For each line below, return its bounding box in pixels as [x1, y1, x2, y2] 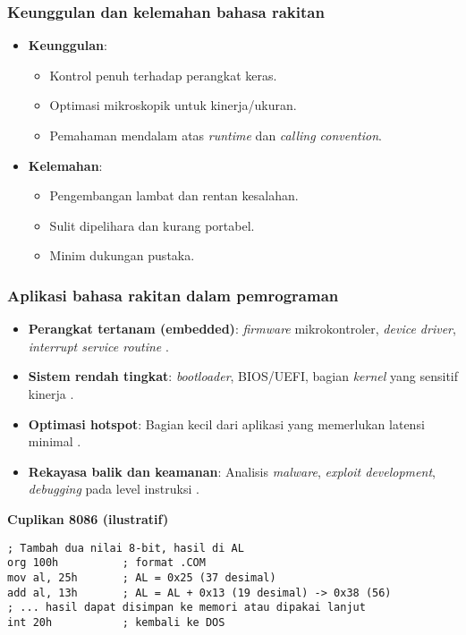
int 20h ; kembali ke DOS [7, 615, 225, 629]
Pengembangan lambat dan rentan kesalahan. [49, 186, 299, 205]
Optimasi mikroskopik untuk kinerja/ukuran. [49, 96, 297, 114]
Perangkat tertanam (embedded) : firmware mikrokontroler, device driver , [28, 319, 456, 338]
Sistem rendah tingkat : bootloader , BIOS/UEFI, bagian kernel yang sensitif [28, 367, 458, 385]
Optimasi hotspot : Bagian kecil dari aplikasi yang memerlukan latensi [28, 414, 425, 433]
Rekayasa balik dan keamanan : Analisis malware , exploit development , [28, 461, 436, 480]
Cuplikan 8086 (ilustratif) [7, 509, 169, 528]
